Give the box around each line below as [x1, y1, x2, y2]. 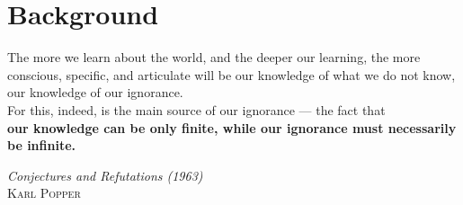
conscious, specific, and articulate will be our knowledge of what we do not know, [7, 65, 456, 84]
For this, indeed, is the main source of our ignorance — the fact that [7, 100, 386, 119]
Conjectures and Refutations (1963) [7, 165, 203, 184]
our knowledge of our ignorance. [7, 83, 183, 102]
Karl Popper [7, 183, 81, 202]
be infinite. [7, 136, 76, 155]
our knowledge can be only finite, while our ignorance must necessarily [7, 118, 457, 137]
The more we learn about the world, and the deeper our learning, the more [7, 48, 421, 67]
